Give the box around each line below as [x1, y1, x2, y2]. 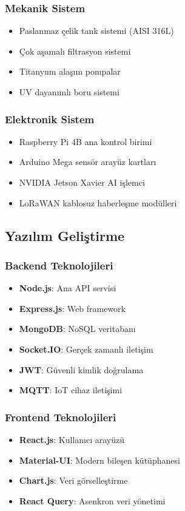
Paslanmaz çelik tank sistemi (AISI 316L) [19, 24, 174, 37]
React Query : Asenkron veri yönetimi [19, 494, 166, 507]
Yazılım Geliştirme [5, 226, 125, 245]
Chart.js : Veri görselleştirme [19, 474, 128, 487]
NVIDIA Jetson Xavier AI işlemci [19, 176, 145, 188]
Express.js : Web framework [19, 302, 126, 314]
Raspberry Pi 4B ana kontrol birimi [19, 135, 152, 147]
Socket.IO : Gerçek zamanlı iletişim [19, 342, 153, 355]
